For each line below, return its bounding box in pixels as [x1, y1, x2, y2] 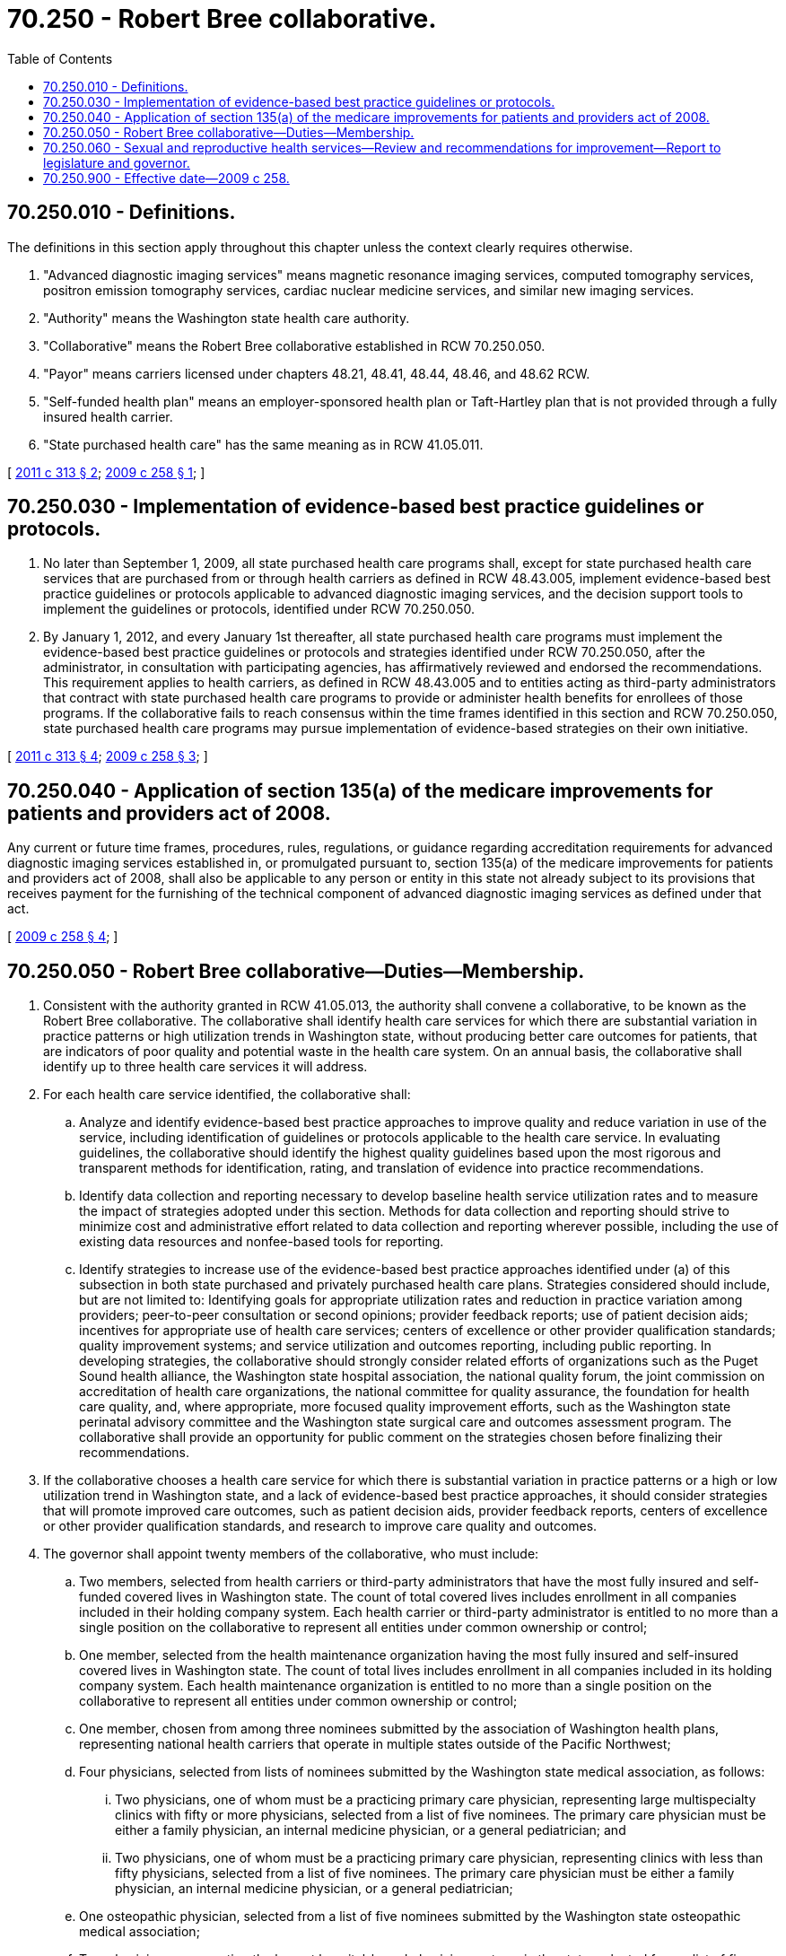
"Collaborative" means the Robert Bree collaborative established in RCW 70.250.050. [43, 337, 546, 354]
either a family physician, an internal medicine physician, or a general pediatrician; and [115, 1822, 626, 1838]
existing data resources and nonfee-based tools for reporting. [79, 1234, 444, 1250]
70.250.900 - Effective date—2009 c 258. [43, 170, 290, 186]
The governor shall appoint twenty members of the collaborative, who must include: [43, 1546, 539, 1562]
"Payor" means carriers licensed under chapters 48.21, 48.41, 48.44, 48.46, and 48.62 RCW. [43, 365, 590, 381]
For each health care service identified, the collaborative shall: [43, 1087, 411, 1103]
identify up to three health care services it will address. [43, 1059, 368, 1075]
